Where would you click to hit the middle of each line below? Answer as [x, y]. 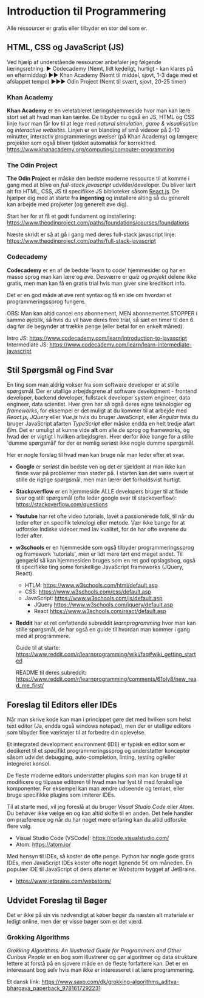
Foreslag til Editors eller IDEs [62, 705]
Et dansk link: [24, 982]
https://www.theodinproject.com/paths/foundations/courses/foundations [98, 223]
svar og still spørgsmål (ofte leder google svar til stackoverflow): [96, 498]
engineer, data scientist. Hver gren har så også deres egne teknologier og [99, 404]
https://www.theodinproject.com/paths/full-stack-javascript [82, 241]
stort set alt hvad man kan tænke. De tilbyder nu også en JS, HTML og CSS [101, 117]
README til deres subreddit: [51, 673]
